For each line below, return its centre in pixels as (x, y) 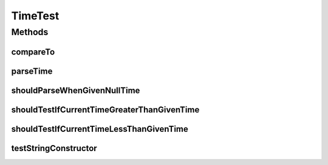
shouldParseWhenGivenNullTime (76, 90)
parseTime (32, 71)
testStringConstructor (54, 148)
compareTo (33, 52)
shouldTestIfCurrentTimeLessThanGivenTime (100, 129)
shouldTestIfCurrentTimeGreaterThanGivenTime (105, 110)
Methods (30, 32)
